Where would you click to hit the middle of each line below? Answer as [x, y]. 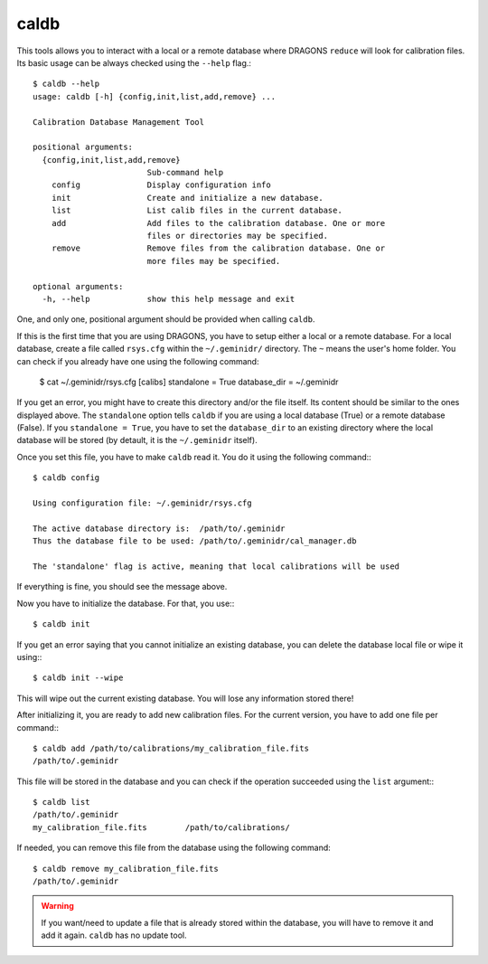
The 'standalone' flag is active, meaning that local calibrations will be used [216, 567]
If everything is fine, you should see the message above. [122, 587]
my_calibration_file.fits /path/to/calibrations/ [162, 827]
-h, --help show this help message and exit [169, 299]
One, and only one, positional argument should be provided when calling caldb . [166, 319]
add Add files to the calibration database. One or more [218, 223]
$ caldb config [66, 478]
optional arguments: [78, 286]
